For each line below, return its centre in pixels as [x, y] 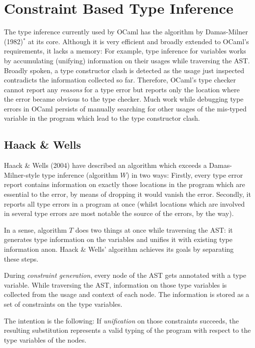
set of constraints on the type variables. [63, 304]
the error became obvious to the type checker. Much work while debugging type [124, 99]
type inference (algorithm [80, 174]
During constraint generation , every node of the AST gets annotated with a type [125, 275]
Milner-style [22, 174]
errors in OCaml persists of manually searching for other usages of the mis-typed [125, 108]
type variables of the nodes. [45, 339]
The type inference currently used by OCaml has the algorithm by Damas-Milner [126, 32]
